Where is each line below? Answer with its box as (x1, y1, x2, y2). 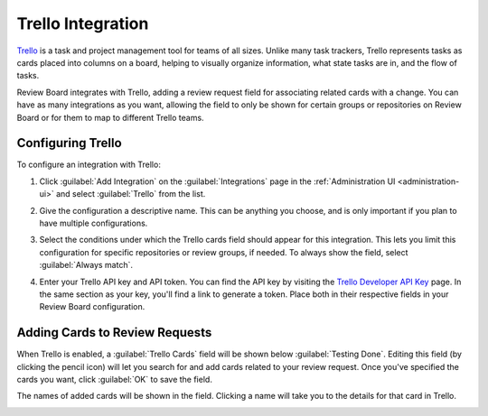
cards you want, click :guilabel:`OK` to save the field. (16, 374, 212, 384)
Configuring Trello (16, 135, 122, 151)
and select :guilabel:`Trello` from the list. (55, 189, 206, 199)
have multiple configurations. (39, 217, 148, 228)
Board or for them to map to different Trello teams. (16, 112, 204, 123)
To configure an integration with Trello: (16, 159, 162, 171)
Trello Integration (16, 14, 149, 33)
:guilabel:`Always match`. (39, 260, 133, 271)
